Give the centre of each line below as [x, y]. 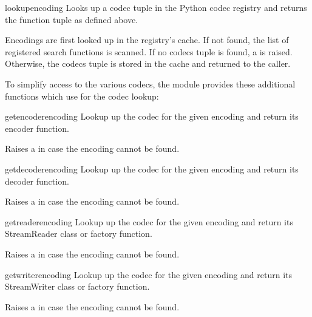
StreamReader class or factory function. [79, 233]
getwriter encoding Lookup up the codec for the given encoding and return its [149, 274]
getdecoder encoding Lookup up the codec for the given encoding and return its [152, 169]
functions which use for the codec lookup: [82, 96]
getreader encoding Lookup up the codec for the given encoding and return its [149, 221]
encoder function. [37, 128]
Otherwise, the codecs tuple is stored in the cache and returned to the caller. [148, 63]
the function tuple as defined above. [72, 19]
